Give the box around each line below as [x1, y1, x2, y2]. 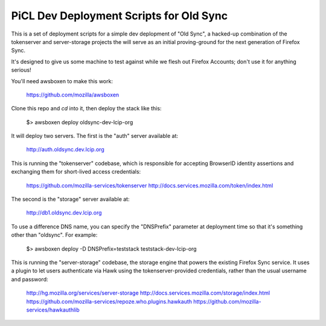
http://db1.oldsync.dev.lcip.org [26, 209, 102, 216]
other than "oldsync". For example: [11, 231, 98, 239]
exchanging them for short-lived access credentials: [11, 168, 141, 175]
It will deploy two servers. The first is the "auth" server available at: [11, 133, 178, 140]
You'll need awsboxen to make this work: [11, 77, 113, 84]
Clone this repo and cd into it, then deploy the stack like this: [11, 105, 162, 112]
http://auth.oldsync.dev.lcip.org [26, 146, 105, 153]
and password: [11, 275, 48, 283]
